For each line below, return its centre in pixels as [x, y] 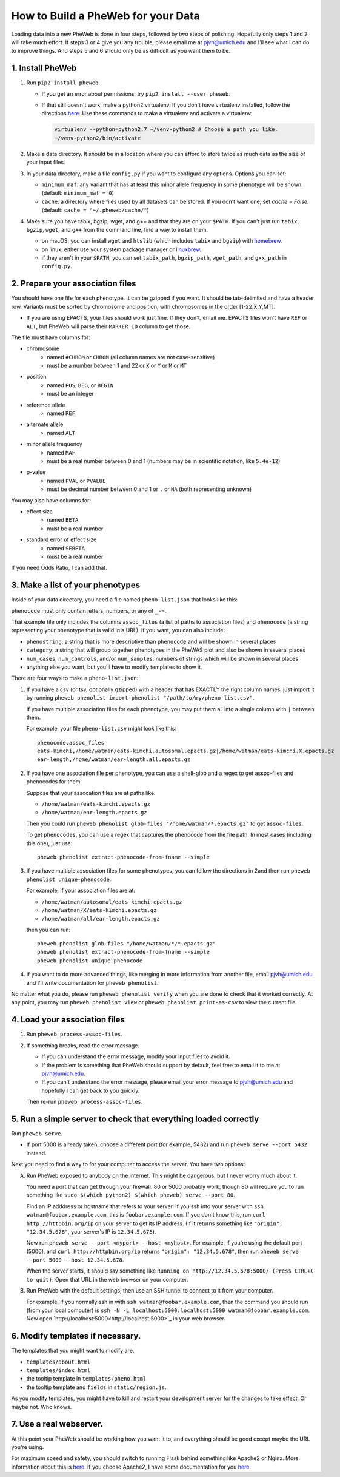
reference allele [46, 405]
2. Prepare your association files [74, 284]
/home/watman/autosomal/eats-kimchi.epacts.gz [112, 902]
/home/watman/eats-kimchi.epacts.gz [96, 804]
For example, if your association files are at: [81, 891]
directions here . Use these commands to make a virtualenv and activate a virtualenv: [147, 113]
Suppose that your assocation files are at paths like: [91, 793]
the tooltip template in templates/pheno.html [86, 1379]
